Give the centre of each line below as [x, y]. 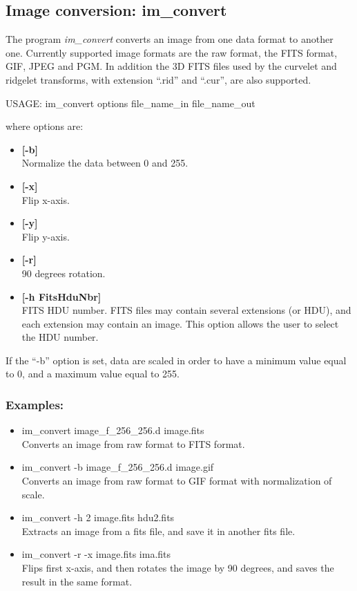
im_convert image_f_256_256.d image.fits [113, 430]
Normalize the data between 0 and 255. [105, 163]
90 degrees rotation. [64, 273]
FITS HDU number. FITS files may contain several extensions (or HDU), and [186, 310]
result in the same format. [77, 581]
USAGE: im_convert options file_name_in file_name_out [131, 103]
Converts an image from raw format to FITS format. [133, 443]
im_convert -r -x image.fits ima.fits [96, 554]
